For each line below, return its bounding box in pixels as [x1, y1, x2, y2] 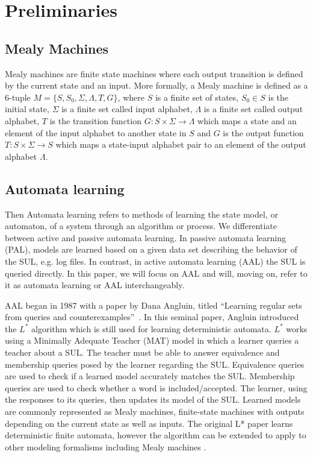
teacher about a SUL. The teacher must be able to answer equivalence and [5, 346, 280, 359]
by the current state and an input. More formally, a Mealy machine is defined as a [5, 79, 308, 92]
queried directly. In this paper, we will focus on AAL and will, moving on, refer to [5, 266, 308, 279]
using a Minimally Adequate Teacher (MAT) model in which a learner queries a [5, 334, 299, 347]
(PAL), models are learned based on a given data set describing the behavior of [5, 243, 297, 256]
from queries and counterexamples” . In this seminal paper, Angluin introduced [5, 310, 299, 323]
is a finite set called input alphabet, [61, 102, 193, 115]
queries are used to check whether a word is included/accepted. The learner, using [5, 381, 308, 394]
